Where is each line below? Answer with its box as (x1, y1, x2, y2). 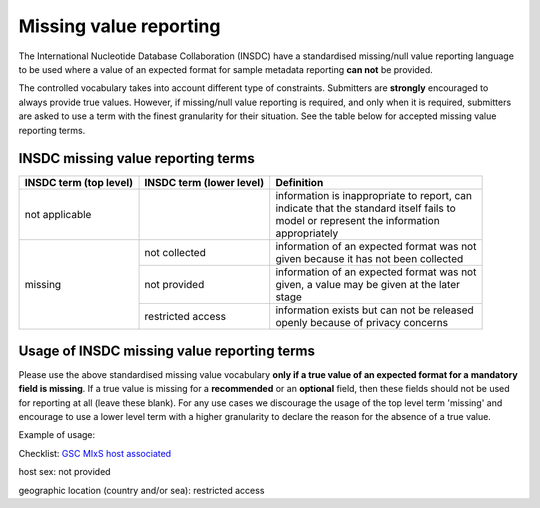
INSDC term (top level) (24, 176, 134, 190)
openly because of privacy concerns (275, 316, 449, 330)
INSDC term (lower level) (144, 176, 265, 190)
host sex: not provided (18, 466, 111, 478)
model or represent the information (275, 214, 440, 228)
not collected (144, 246, 207, 260)
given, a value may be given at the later (275, 278, 460, 292)
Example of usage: (18, 429, 96, 441)
